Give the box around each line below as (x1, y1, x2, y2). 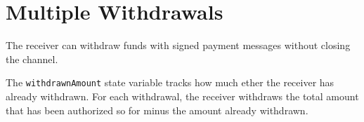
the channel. (6, 51, 58, 66)
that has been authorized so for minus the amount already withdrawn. (6, 102, 308, 117)
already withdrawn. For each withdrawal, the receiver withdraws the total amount (6, 88, 359, 103)
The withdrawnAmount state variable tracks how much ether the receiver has (6, 75, 334, 90)
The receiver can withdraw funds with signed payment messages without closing (6, 38, 351, 53)
